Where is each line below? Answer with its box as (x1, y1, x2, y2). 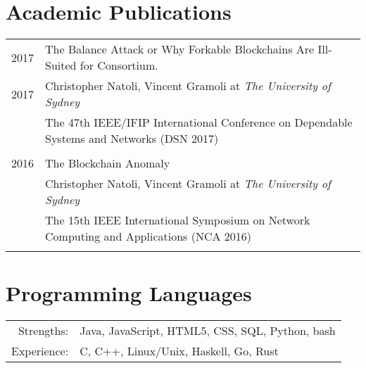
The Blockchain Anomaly (45, 155, 170, 172)
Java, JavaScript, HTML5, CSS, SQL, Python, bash (80, 322, 336, 339)
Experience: (11, 343, 69, 360)
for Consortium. (80, 57, 158, 74)
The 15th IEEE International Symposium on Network (45, 212, 310, 229)
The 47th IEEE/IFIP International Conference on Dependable (45, 114, 353, 131)
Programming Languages (6, 279, 252, 307)
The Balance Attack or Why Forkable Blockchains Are (45, 41, 315, 58)
